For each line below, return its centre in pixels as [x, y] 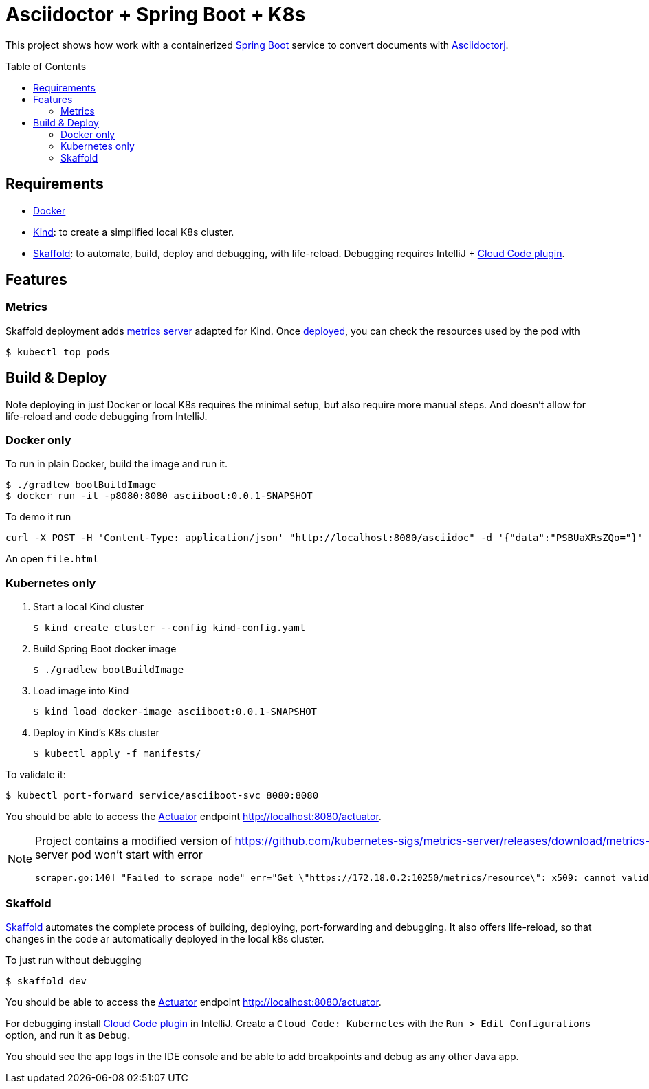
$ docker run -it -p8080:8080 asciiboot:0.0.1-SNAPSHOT [159, 496]
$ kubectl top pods [58, 352]
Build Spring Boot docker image [105, 649]
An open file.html [52, 559]
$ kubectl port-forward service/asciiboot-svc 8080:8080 [162, 796]
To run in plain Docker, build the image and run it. [117, 464]
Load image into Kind [81, 691]
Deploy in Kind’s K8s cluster [96, 733]
